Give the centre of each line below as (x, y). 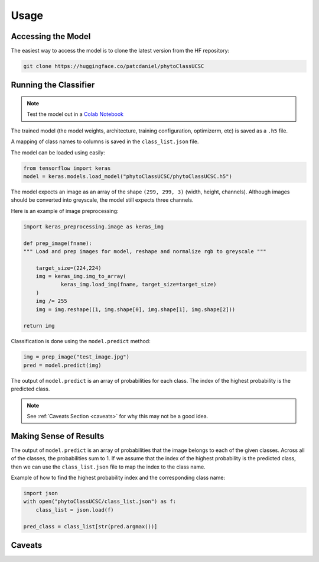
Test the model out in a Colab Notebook (75, 114)
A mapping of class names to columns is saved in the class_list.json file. (105, 141)
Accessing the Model (51, 36)
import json (41, 493)
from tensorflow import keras (67, 168)
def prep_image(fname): (58, 243)
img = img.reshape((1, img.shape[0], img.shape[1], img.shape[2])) (136, 309)
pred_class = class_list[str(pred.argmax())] (90, 526)
